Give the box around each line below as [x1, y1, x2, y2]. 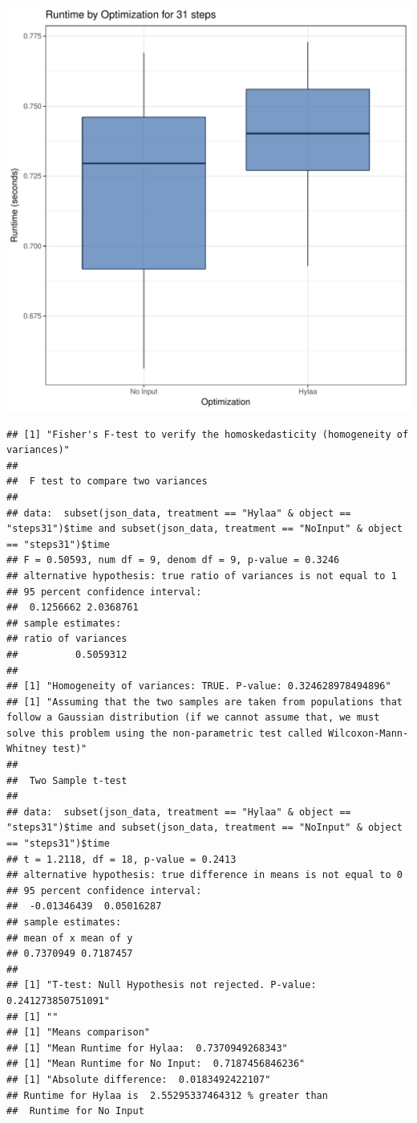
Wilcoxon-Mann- [327, 727, 409, 739]
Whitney [6, 743, 47, 755]
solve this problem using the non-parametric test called [6, 727, 322, 739]
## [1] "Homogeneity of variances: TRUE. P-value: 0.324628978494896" [6, 680, 391, 692]
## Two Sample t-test [6, 774, 128, 786]
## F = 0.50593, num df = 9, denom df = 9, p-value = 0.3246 [6, 554, 340, 566]
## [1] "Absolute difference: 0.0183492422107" [6, 1073, 271, 1085]
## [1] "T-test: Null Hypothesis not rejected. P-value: [6, 979, 317, 991]
